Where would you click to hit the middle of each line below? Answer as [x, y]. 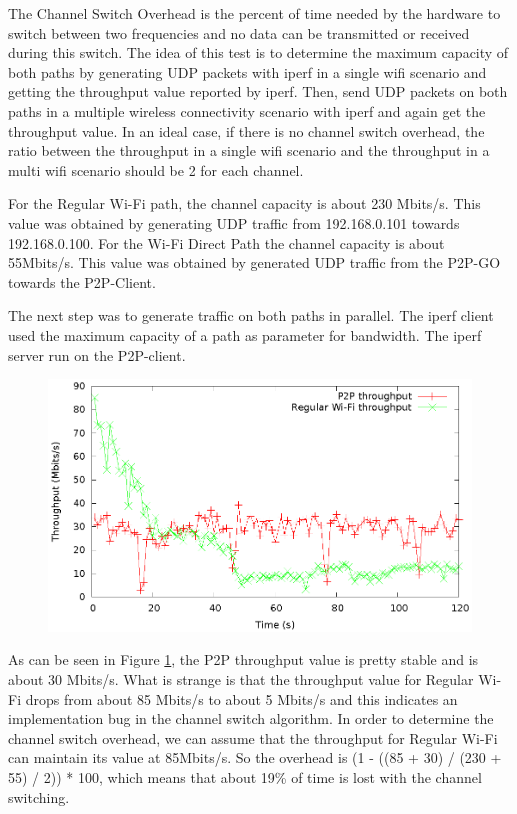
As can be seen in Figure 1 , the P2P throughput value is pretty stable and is [243, 659]
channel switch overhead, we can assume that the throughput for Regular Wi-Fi [253, 737]
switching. [39, 796]
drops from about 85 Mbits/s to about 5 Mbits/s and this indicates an [241, 698]
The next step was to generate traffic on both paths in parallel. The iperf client [251, 315]
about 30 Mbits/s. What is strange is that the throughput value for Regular [241, 678]
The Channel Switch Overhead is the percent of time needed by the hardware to [254, 13]
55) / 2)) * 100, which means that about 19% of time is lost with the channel [245, 776]
